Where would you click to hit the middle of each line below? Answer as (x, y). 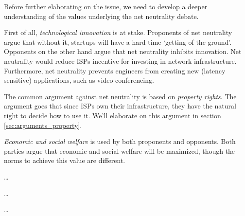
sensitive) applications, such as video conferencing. (79, 80)
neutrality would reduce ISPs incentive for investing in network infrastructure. (120, 61)
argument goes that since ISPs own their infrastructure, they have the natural (120, 106)
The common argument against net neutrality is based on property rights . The (120, 96)
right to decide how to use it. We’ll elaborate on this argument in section (113, 115)
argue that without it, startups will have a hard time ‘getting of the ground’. (118, 42)
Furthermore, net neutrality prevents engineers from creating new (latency (115, 70)
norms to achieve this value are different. (65, 160)
